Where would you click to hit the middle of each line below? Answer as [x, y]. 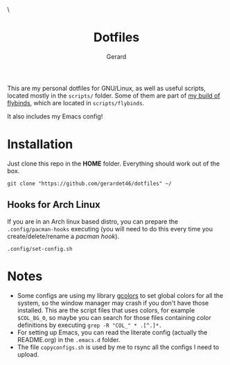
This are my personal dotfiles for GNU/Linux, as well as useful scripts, [107, 88]
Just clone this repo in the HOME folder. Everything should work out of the [114, 163]
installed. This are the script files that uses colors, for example [106, 310]
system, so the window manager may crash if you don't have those [113, 303]
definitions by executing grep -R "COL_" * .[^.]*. [90, 325]
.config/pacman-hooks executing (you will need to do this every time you [110, 229]
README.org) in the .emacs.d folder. [69, 339]
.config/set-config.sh [40, 249]
